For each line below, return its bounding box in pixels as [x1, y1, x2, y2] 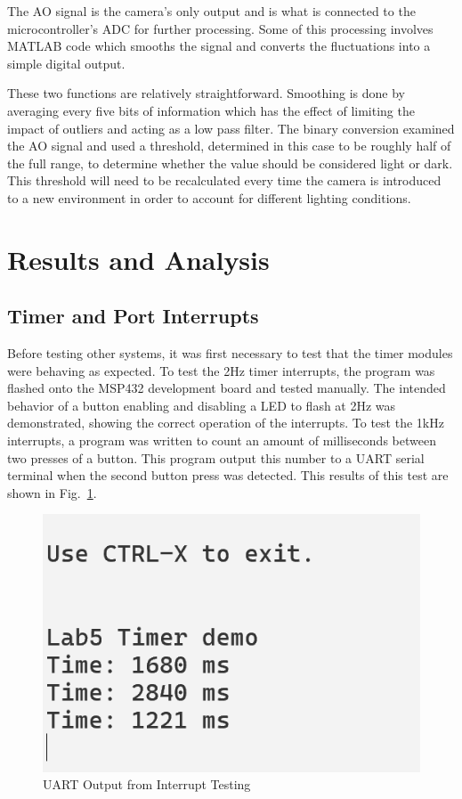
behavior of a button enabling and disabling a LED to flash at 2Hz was [7, 395, 396, 414]
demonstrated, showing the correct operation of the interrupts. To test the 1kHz [7, 413, 444, 432]
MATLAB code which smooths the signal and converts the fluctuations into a [7, 37, 431, 55]
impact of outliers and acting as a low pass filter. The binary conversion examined [7, 118, 455, 137]
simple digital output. [7, 53, 126, 72]
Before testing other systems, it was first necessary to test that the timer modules [7, 344, 453, 363]
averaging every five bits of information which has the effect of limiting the [7, 101, 415, 119]
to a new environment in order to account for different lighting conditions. [7, 188, 411, 207]
